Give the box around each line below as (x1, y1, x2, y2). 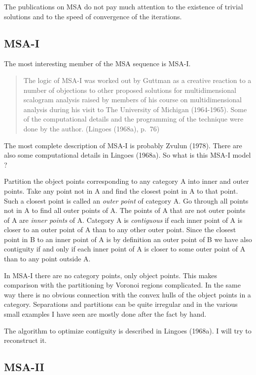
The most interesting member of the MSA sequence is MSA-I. (4, 58, 191, 69)
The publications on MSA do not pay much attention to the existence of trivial (4, 1, 243, 11)
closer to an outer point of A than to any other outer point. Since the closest (4, 224, 236, 235)
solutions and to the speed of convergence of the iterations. (4, 11, 182, 21)
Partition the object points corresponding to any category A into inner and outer (4, 176, 249, 186)
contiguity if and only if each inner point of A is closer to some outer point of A (4, 244, 246, 254)
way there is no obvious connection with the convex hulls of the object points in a (4, 289, 251, 299)
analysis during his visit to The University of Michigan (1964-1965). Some (23, 104, 247, 114)
